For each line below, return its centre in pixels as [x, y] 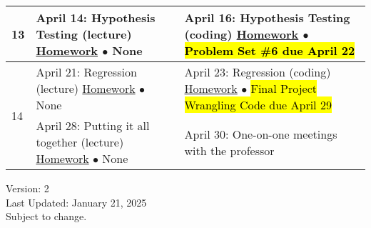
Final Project [284, 88]
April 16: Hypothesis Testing [267, 18]
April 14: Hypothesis [96, 18]
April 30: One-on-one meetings [261, 134]
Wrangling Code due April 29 [258, 105]
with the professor [229, 150]
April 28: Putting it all [93, 125]
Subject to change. [46, 216]
